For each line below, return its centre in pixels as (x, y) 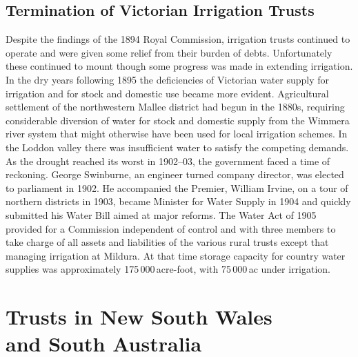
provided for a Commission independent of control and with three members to (171, 228)
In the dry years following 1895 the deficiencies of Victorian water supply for (168, 79)
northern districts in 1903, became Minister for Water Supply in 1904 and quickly (178, 201)
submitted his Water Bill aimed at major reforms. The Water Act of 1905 (161, 214)
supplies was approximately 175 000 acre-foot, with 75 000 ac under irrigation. (168, 269)
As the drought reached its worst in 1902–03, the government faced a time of (168, 161)
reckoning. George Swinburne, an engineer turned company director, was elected (175, 174)
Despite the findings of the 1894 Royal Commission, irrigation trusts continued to (178, 39)
